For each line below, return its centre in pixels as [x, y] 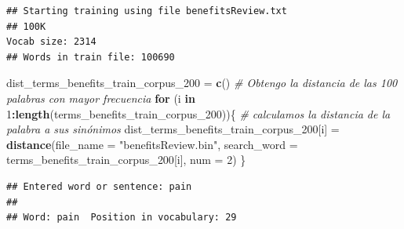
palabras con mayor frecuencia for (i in [101, 98]
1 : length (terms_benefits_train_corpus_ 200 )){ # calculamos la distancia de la [198, 113]
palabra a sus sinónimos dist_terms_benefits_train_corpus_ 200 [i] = [173, 129]
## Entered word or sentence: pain [99, 186]
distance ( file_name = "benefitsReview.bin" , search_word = [152, 144]
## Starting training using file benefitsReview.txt [147, 11]
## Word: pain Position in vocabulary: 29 [122, 218]
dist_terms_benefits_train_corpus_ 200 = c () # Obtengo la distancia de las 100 [202, 83]
